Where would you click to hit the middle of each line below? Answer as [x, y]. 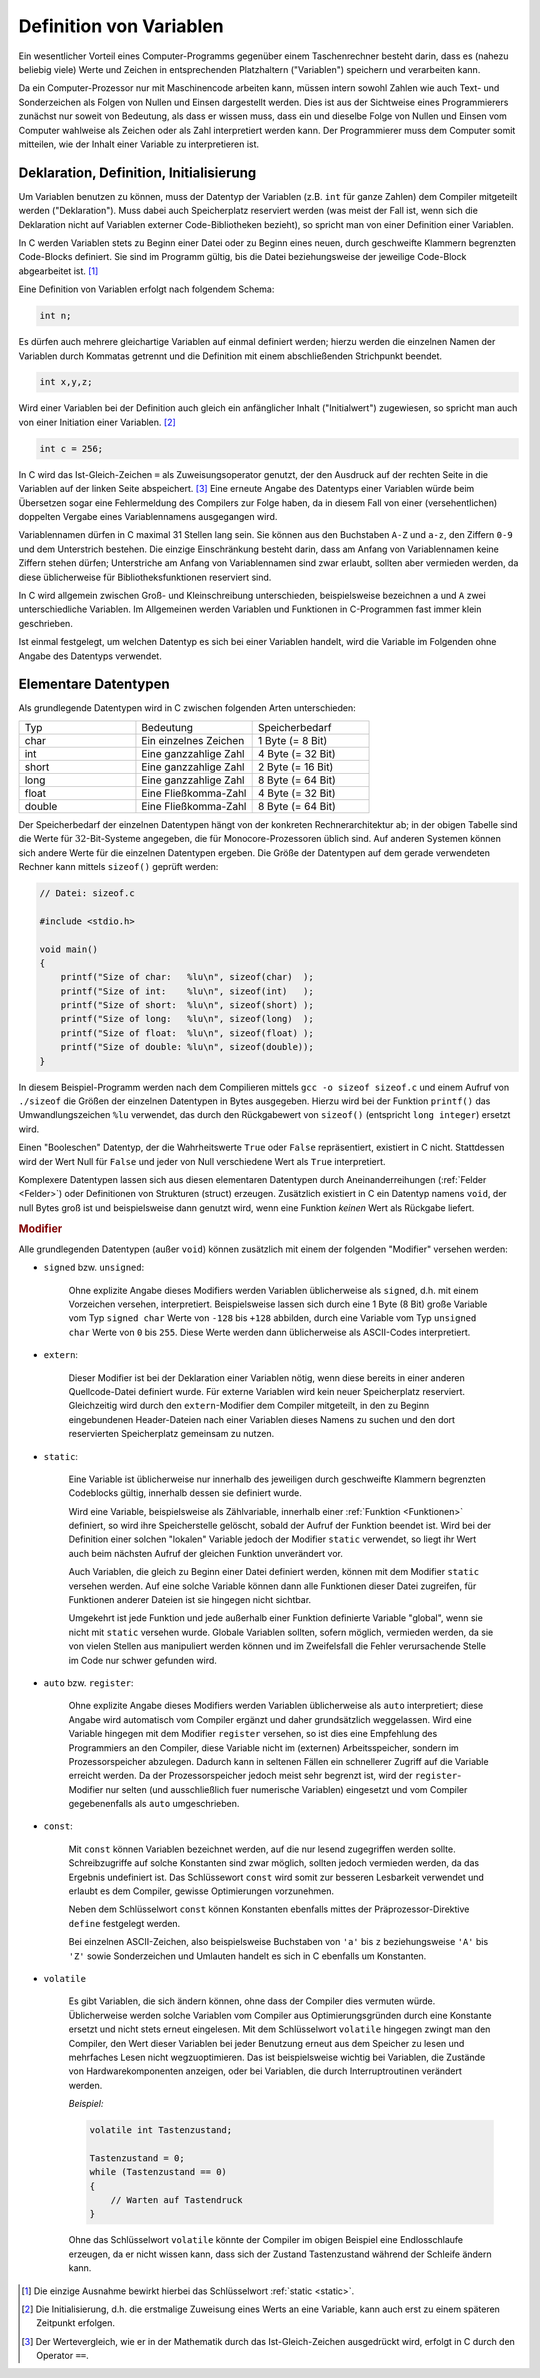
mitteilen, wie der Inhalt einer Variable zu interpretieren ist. [139, 144]
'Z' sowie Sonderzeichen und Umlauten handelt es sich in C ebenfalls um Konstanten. [247, 1956]
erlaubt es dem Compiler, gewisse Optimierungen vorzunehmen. [201, 1891]
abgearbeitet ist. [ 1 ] [58, 271]
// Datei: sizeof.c [87, 893]
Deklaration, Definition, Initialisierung [137, 172]
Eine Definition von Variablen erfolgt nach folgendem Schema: [146, 289]
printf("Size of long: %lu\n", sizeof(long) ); [187, 1019]
